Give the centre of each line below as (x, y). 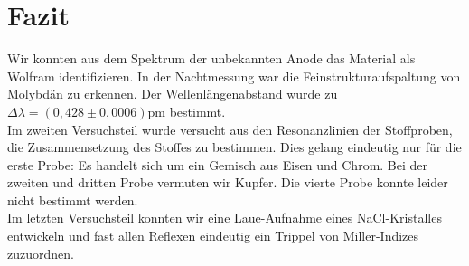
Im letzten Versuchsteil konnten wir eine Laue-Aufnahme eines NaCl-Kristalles (225, 218)
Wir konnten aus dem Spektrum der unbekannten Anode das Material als (211, 58)
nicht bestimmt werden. (73, 199)
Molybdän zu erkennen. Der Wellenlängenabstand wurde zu (173, 94)
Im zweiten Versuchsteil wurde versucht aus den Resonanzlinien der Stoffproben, (230, 129)
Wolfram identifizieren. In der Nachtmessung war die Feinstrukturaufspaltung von (234, 76)
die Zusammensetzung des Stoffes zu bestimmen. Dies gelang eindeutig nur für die (234, 147)
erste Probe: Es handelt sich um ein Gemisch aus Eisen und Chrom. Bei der (218, 164)
